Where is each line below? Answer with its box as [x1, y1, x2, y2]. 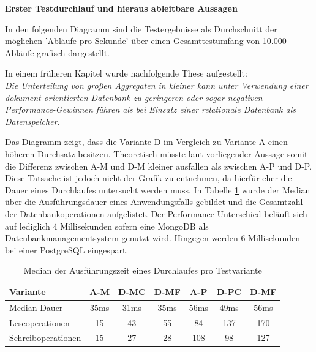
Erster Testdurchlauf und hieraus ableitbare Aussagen [5, 2, 238, 14]
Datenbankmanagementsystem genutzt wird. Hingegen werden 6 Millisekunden [5, 231, 300, 244]
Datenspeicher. [5, 114, 60, 127]
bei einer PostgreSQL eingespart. [5, 243, 129, 256]
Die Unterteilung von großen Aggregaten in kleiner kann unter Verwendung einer [5, 78, 309, 91]
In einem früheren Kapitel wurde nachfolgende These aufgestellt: [5, 67, 247, 80]
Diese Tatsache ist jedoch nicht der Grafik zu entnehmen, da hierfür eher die [5, 171, 292, 184]
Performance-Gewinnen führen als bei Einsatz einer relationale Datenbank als [5, 103, 296, 116]
